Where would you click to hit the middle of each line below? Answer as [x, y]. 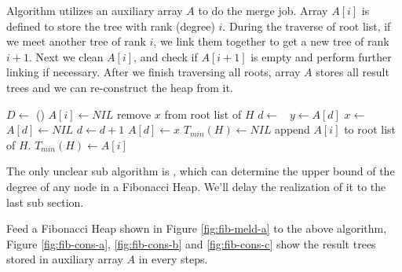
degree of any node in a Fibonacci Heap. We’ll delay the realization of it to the [196, 186]
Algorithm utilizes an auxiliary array [95, 10]
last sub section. [45, 202]
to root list [370, 129]
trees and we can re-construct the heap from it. [120, 87]
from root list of [203, 114]
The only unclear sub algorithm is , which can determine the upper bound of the [201, 171]
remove [134, 114]
